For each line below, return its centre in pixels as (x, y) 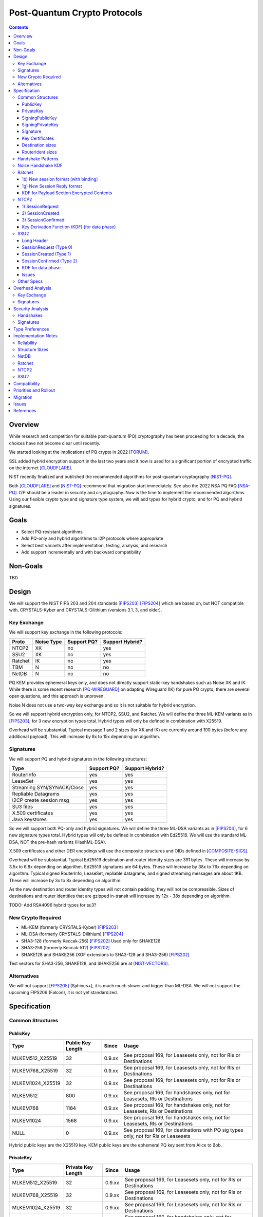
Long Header (35, 240)
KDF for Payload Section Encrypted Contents (67, 193)
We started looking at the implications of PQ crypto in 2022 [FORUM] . (79, 452)
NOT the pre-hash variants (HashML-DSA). (63, 842)
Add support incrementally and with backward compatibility (81, 552)
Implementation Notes (36, 336)
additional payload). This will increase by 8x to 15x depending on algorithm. (85, 737)
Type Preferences (31, 329)
